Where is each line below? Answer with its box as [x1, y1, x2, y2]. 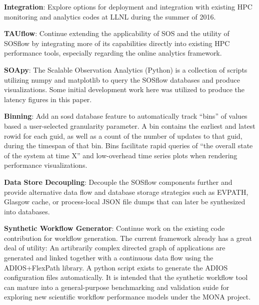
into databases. [4, 206, 50, 216]
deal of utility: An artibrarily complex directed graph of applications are [4, 242, 225, 253]
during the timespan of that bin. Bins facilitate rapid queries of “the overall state [4, 140, 253, 151]
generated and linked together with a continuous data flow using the [4, 252, 213, 263]
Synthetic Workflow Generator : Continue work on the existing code [4, 223, 225, 233]
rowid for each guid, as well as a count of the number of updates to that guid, [4, 130, 242, 141]
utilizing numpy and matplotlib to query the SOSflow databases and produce [4, 74, 240, 85]
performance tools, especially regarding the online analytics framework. [4, 48, 222, 58]
